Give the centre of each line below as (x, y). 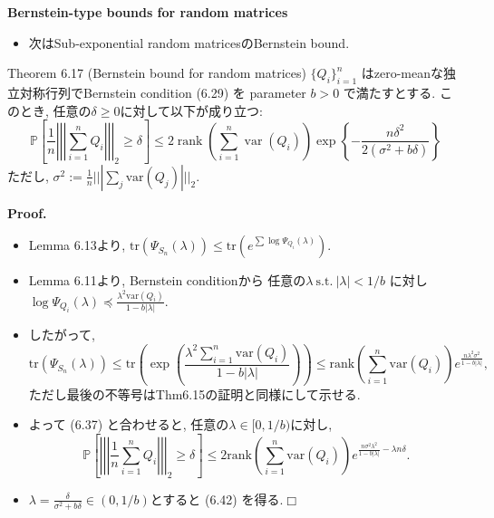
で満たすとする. (389, 92)
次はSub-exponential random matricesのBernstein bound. (189, 42)
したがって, (62, 335)
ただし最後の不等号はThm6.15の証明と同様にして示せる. (194, 393)
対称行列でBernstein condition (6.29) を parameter (163, 92)
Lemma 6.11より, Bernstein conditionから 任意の (167, 280)
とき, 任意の (55, 110)
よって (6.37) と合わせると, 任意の (129, 424)
